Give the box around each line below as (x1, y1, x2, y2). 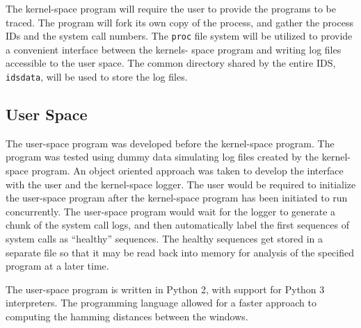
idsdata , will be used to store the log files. (6, 69, 188, 84)
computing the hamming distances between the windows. (6, 309, 248, 324)
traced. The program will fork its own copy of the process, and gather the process (6, 15, 353, 29)
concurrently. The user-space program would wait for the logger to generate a (6, 204, 336, 218)
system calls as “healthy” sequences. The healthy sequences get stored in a (6, 231, 323, 246)
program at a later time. (6, 259, 109, 273)
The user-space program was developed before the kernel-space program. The (6, 136, 335, 150)
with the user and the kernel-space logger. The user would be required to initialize (6, 177, 356, 191)
